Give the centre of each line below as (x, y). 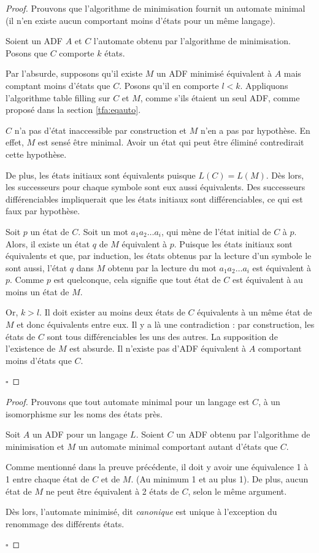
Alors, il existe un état (48, 243)
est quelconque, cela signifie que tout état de (137, 280)
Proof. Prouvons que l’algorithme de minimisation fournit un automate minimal (156, 8)
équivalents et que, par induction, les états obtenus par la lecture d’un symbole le (159, 256)
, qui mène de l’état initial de (216, 231)
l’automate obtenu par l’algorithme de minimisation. (192, 41)
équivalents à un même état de (255, 312)
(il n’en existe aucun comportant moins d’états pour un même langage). (140, 20)
